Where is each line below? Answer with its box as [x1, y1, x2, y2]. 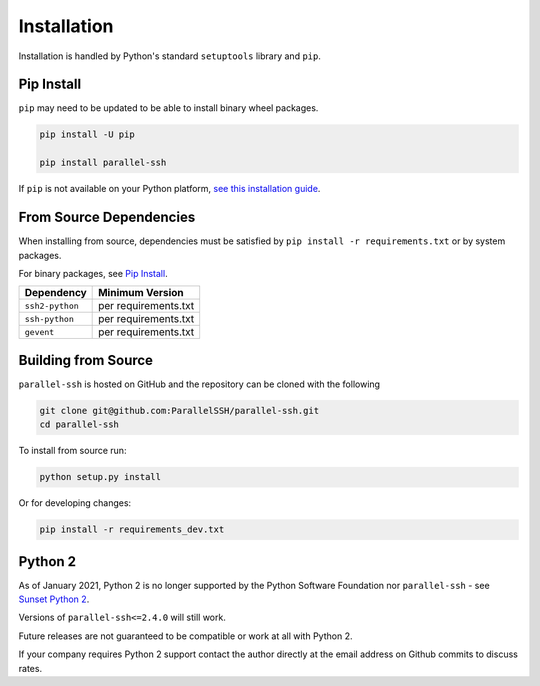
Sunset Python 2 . [18, 593, 90, 605]
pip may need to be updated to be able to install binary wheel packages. [18, 102, 319, 114]
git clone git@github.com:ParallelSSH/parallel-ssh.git [39, 405, 320, 416]
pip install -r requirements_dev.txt [39, 524, 225, 535]
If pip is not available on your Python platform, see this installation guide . [18, 183, 321, 195]
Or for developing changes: [18, 497, 132, 509]
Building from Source [18, 351, 154, 369]
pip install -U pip [39, 129, 135, 140]
